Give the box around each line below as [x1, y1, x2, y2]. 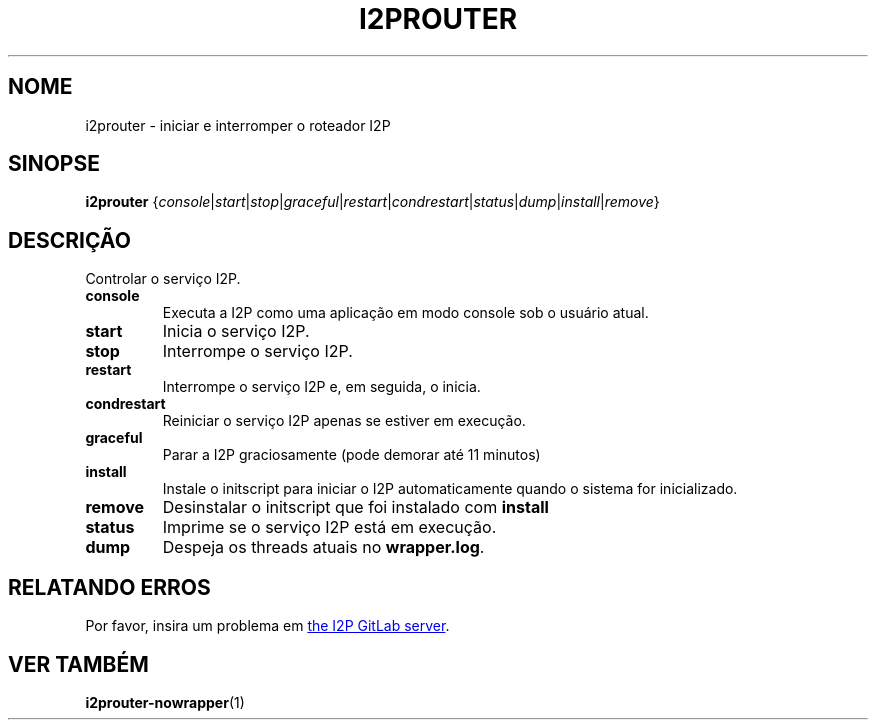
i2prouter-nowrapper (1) [85, 693, 245, 711]
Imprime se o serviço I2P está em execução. [162, 517, 497, 538]
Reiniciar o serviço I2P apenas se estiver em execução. [162, 412, 526, 430]
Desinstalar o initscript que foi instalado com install [162, 497, 549, 518]
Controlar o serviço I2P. [85, 270, 241, 288]
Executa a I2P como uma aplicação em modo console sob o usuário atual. [162, 304, 649, 322]
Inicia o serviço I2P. [162, 321, 310, 342]
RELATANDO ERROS [8, 574, 211, 600]
